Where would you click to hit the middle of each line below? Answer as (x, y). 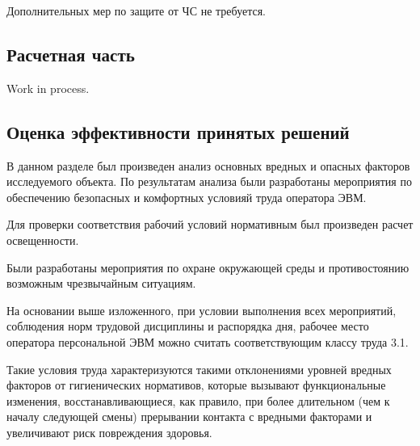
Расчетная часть (71, 54)
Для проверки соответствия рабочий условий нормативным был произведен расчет (210, 224)
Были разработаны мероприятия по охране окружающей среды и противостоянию (208, 267)
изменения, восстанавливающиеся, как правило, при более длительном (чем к (198, 400)
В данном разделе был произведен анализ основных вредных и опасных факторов (208, 165)
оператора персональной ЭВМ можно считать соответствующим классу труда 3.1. (208, 341)
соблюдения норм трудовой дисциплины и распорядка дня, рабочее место (188, 326)
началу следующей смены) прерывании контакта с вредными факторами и (189, 417)
